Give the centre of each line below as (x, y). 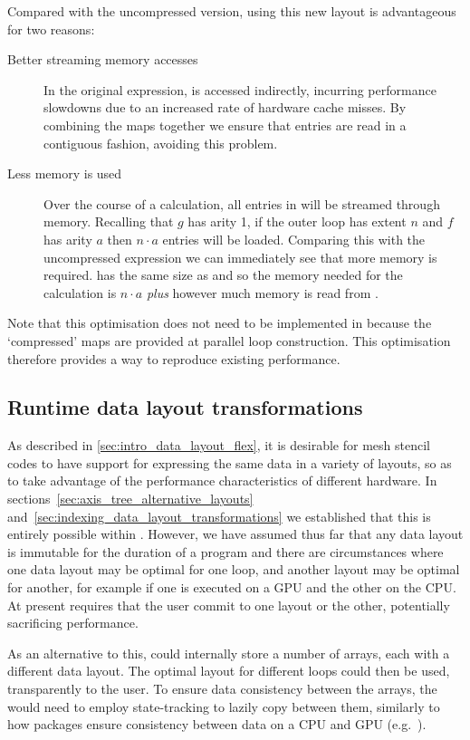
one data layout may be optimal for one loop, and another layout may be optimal (234, 569)
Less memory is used (65, 173)
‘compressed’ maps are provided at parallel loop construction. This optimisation (229, 340)
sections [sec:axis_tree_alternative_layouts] (130, 499)
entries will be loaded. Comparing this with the (294, 239)
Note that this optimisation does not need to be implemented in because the (220, 323)
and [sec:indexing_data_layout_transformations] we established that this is (219, 516)
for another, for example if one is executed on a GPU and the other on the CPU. (232, 587)
